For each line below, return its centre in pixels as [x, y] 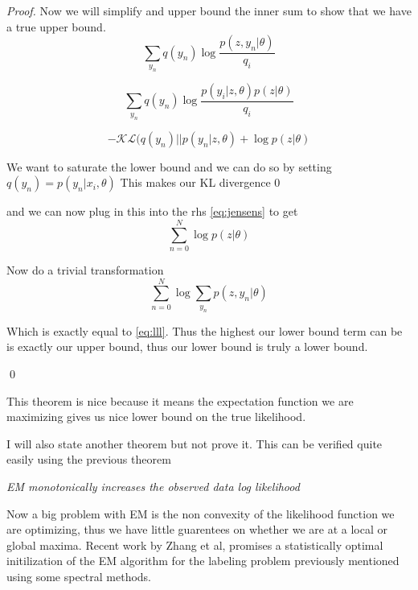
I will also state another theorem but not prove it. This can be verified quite [195, 443]
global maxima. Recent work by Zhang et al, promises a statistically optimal [195, 545]
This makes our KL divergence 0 [200, 182]
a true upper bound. [56, 26]
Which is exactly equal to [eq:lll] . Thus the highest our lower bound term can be [205, 330]
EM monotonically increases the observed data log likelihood [153, 486]
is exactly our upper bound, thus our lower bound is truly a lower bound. [187, 347]
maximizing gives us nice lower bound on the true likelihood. [156, 417]
